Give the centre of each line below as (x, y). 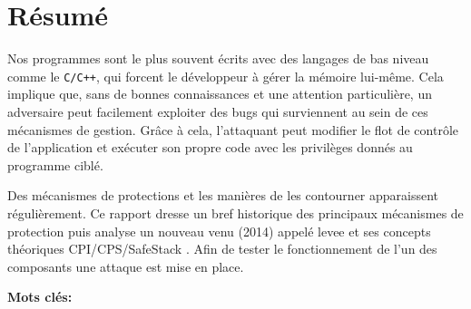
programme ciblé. (55, 164)
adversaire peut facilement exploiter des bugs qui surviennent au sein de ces (218, 111)
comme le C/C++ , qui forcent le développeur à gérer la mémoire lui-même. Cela (226, 76)
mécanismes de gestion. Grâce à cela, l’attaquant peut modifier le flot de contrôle (233, 129)
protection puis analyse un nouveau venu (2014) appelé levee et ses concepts (219, 231)
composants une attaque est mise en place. (126, 266)
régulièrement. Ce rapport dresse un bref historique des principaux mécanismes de (235, 212)
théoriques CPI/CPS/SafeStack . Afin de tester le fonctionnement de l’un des (222, 249)
